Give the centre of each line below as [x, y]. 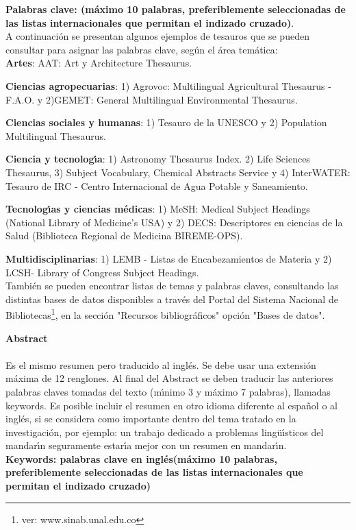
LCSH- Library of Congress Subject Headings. [102, 272]
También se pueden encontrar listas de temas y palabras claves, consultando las [172, 286]
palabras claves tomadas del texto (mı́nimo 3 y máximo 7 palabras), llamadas [168, 391]
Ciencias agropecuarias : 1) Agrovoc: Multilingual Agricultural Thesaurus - [168, 85]
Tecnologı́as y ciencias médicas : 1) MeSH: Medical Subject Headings [158, 209]
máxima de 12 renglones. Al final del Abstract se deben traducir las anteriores [169, 378]
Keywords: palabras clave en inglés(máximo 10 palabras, [141, 458]
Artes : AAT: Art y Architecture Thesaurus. [99, 63]
